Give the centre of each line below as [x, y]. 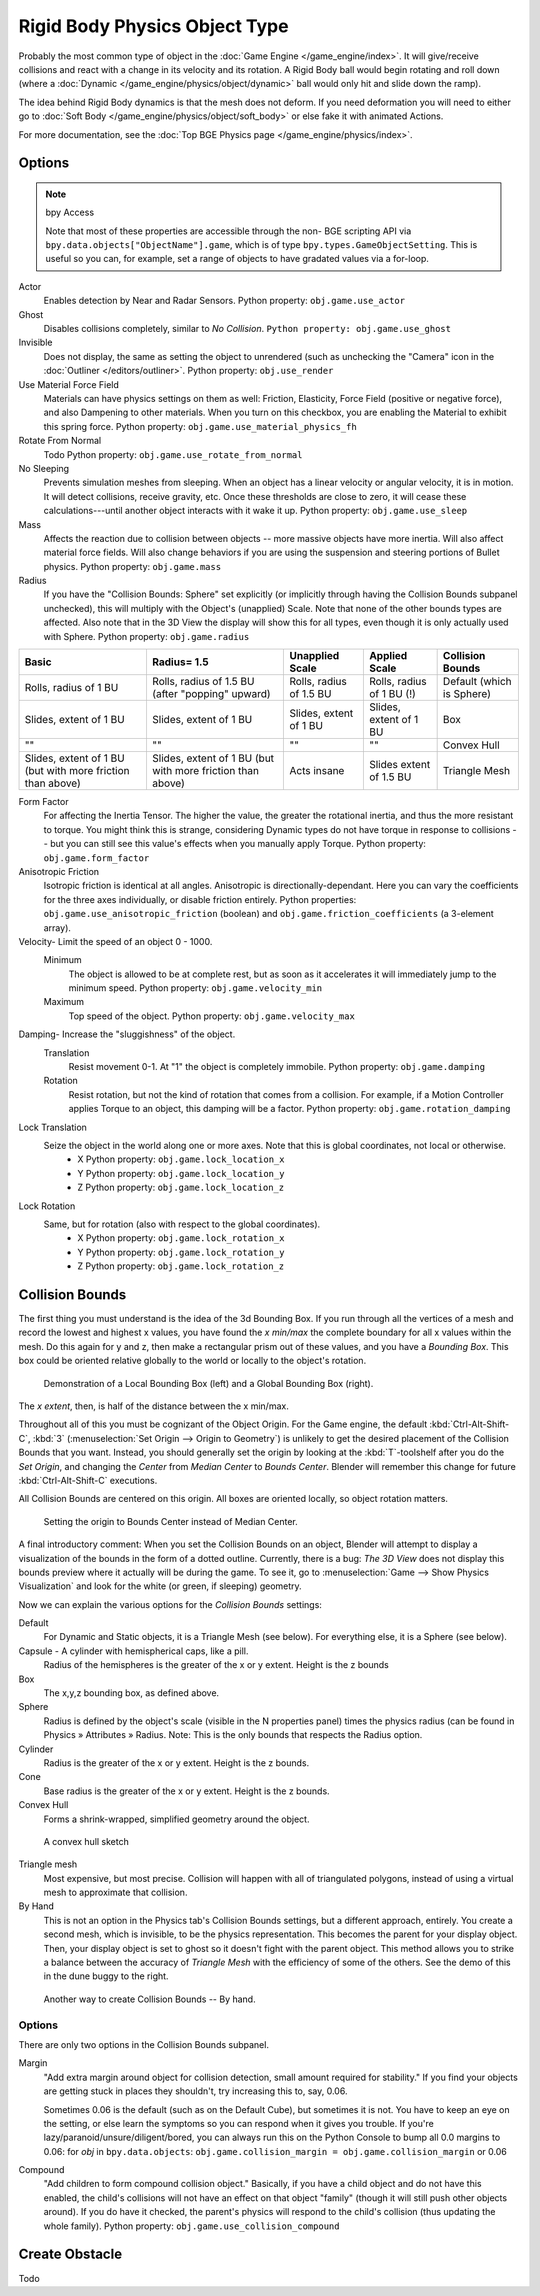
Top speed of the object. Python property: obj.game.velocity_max [211, 1016]
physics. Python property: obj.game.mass [132, 566]
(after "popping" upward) [211, 694]
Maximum [64, 1002]
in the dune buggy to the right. [106, 1976]
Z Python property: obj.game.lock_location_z [181, 1187]
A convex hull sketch [86, 1841]
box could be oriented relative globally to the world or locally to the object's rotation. [192, 1361]
